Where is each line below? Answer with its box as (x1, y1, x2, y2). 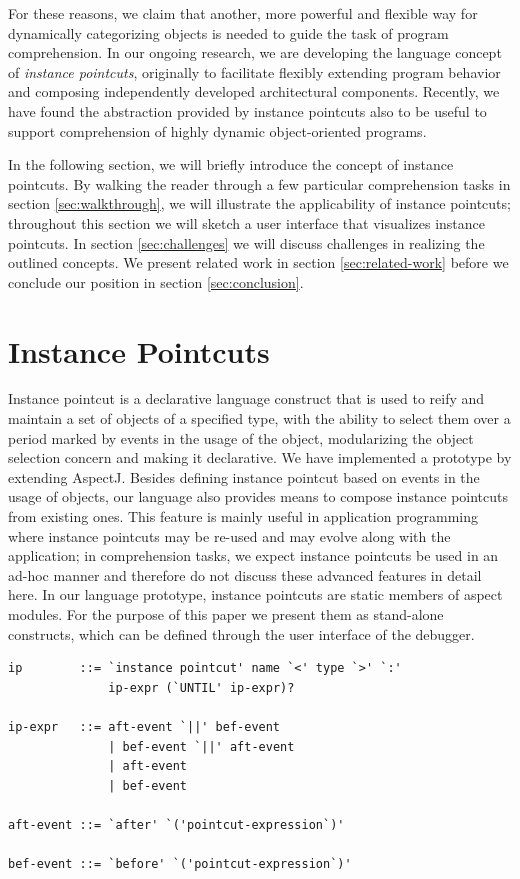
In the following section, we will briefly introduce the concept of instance (8, 154, 454, 175)
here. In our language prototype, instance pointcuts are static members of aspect (8, 584, 503, 605)
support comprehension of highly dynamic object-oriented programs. (8, 120, 427, 141)
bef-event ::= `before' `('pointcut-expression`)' (8, 857, 352, 872)
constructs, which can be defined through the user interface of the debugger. (8, 623, 475, 644)
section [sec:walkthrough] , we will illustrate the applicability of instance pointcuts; (8, 193, 511, 214)
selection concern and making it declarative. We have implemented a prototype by (8, 447, 512, 468)
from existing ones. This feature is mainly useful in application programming (8, 506, 478, 526)
